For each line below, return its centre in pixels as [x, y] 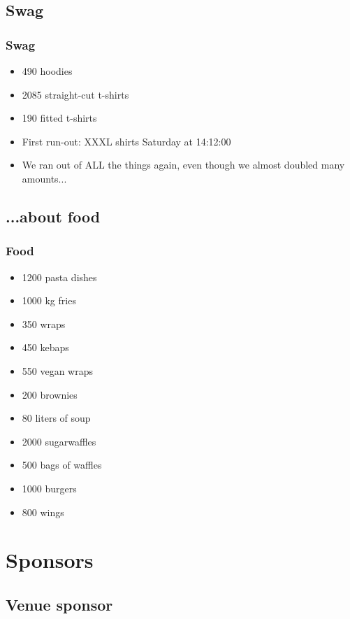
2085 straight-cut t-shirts [75, 94]
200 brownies [50, 394]
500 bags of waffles [62, 465]
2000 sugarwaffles [59, 441]
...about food [53, 216]
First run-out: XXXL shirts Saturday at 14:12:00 [126, 141]
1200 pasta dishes [59, 277]
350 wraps [44, 323]
